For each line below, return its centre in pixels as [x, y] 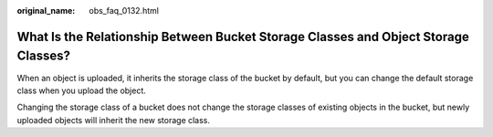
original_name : [46, 11]
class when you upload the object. [81, 90]
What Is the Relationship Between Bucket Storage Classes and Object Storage [243, 37]
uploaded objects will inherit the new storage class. [113, 120]
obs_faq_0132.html [124, 11]
